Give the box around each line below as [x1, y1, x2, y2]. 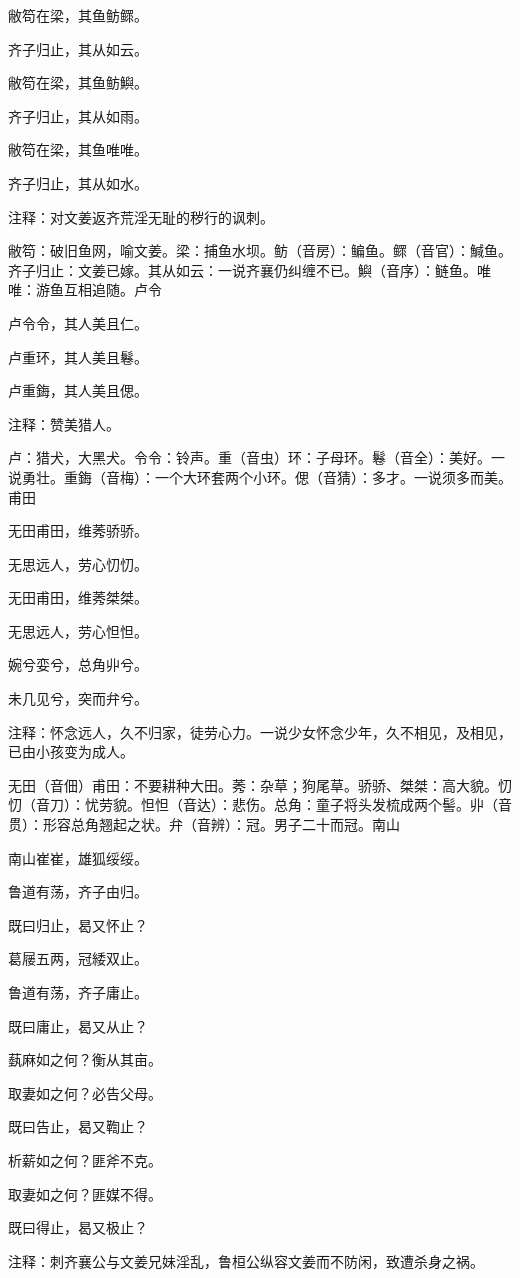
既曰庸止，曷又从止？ [8, 1015, 148, 1036]
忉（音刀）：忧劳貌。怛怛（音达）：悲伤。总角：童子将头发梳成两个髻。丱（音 [8, 794, 512, 815]
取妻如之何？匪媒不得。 [8, 1183, 162, 1204]
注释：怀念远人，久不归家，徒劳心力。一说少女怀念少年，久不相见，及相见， [8, 721, 512, 742]
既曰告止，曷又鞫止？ [8, 1116, 148, 1137]
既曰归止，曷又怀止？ [8, 914, 148, 935]
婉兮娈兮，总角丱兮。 [8, 654, 148, 675]
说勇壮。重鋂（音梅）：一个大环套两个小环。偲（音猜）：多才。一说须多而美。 [8, 466, 512, 487]
